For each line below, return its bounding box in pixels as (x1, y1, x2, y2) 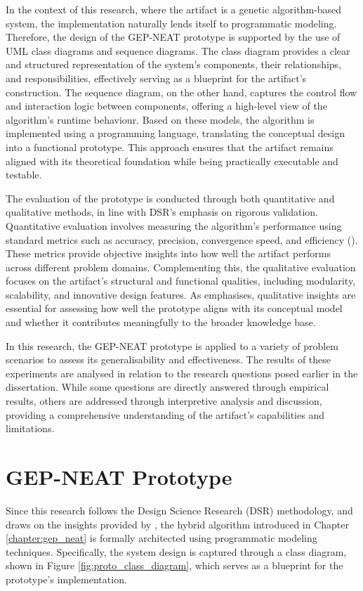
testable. (6, 167, 42, 182)
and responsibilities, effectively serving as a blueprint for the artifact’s (6, 70, 307, 85)
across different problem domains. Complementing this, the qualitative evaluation (6, 259, 356, 274)
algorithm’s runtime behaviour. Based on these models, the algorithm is (6, 112, 315, 126)
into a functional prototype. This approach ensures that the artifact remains (6, 139, 334, 154)
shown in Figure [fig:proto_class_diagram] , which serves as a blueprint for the (6, 558, 343, 573)
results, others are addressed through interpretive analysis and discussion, (6, 394, 322, 408)
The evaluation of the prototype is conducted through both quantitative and (6, 190, 335, 205)
